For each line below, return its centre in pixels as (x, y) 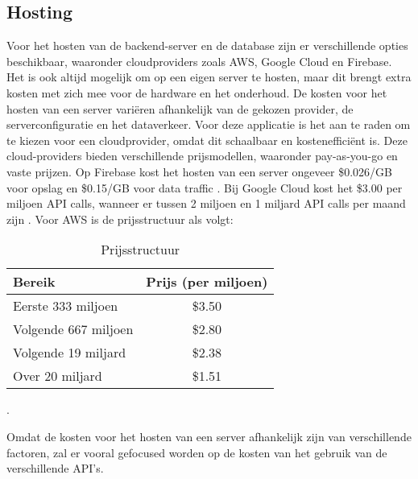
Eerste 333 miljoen (66, 306)
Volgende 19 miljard (70, 353)
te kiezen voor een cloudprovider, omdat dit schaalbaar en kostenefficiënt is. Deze (207, 140)
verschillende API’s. (55, 468)
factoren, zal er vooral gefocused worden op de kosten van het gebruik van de (197, 452)
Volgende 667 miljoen (73, 329)
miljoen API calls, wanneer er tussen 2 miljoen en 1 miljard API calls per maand (206, 203)
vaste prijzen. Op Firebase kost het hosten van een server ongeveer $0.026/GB (199, 171)
